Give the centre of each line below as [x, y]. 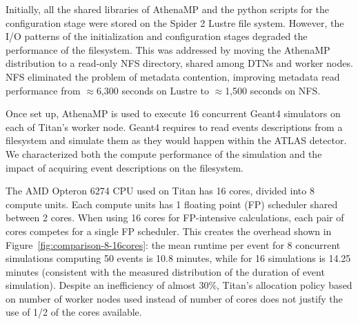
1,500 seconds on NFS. [273, 90]
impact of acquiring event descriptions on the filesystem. [125, 167]
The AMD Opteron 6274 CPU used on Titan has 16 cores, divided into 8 [160, 191]
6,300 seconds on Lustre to [152, 90]
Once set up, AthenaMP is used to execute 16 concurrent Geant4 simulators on [173, 113]
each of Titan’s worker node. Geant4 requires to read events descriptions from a [174, 126]
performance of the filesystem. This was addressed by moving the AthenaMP [168, 49]
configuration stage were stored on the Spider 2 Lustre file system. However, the [175, 22]
